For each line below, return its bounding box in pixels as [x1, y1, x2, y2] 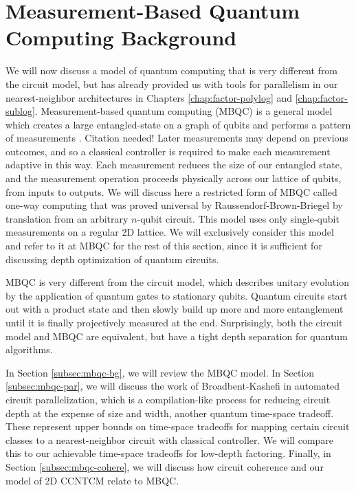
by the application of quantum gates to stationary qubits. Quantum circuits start [5, 288, 348, 302]
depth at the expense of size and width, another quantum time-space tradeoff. [5, 405, 334, 420]
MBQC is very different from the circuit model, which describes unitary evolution [5, 275, 349, 289]
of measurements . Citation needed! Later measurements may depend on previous [5, 131, 348, 145]
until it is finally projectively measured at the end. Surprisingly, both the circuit [5, 315, 343, 329]
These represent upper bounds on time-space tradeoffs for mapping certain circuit [5, 419, 350, 434]
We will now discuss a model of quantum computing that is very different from [5, 63, 338, 78]
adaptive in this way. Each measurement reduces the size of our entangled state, [5, 157, 342, 172]
